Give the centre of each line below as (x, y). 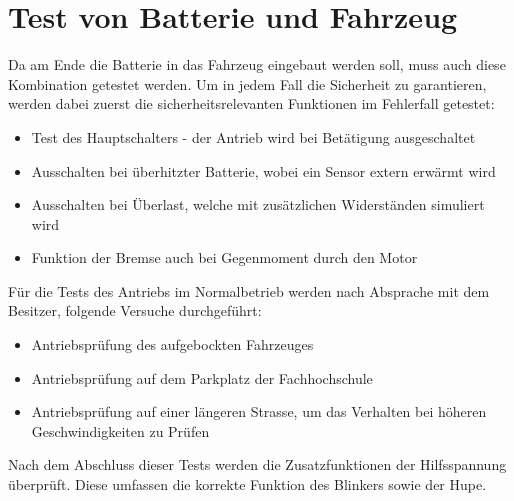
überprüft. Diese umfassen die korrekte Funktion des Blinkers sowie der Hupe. (247, 484)
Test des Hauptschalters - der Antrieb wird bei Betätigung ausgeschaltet (253, 136)
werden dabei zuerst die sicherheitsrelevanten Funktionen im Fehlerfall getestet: (251, 103)
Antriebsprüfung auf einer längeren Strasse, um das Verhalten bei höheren (259, 411)
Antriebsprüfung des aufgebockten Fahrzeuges (172, 344)
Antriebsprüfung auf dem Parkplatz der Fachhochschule (202, 377)
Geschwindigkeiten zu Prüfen (120, 430)
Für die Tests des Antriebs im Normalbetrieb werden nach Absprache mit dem (249, 290)
